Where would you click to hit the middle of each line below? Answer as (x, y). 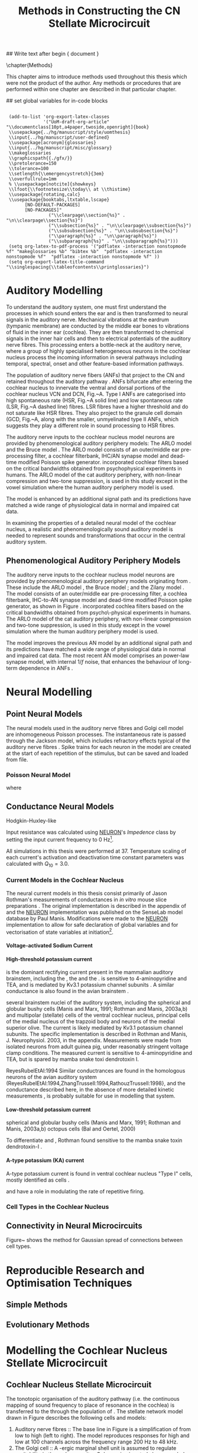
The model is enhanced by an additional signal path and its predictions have (99, 499)
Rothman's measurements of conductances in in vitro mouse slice (87, 900)
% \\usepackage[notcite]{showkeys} (52, 184)
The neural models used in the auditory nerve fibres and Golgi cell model (95, 728)
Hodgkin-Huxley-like (31, 821)
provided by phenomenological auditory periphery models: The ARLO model (99, 443)
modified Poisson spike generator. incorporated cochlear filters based (103, 462)
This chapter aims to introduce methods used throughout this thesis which (97, 77)
